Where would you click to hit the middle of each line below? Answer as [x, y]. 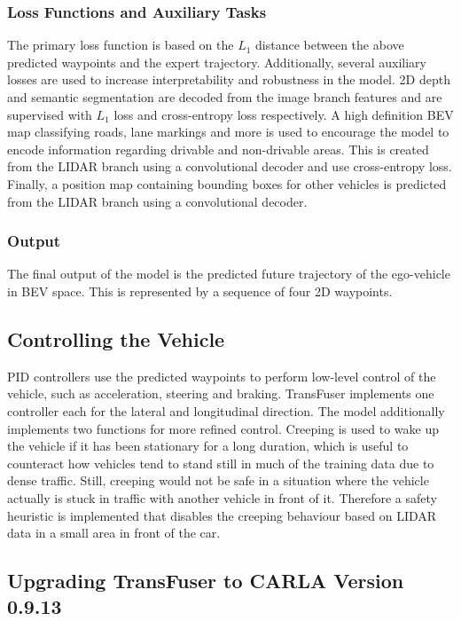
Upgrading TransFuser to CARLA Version [206, 581]
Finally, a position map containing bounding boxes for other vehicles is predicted [227, 183]
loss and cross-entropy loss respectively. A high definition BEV [284, 114]
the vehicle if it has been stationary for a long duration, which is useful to [208, 446]
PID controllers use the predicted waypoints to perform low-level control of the [222, 376]
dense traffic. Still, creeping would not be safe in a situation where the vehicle [218, 480]
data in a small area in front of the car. [114, 533]
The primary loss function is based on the [121, 45]
